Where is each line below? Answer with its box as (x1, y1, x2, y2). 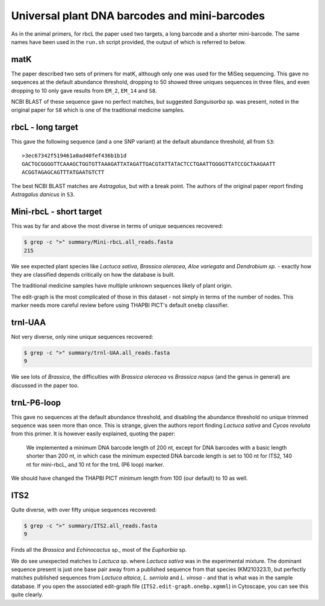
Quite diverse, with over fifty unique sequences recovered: (11, 506, 157, 513)
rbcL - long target (11, 122, 78, 133)
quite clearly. (11, 591, 43, 598)
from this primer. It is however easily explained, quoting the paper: (11, 430, 176, 437)
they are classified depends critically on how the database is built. (11, 271, 175, 278)
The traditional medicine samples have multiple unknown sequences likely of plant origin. (11, 282, 233, 289)
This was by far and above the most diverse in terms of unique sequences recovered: (11, 223, 223, 230)
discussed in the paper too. (11, 382, 79, 389)
